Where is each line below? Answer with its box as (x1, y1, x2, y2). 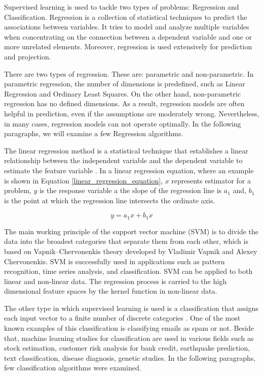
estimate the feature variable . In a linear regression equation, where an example (4, 165, 254, 175)
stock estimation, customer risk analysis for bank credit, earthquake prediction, (4, 342, 250, 353)
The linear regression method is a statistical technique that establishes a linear (4, 145, 248, 155)
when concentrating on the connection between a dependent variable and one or (4, 31, 252, 42)
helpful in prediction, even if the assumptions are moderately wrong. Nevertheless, (4, 108, 259, 118)
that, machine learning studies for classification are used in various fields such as (4, 332, 254, 343)
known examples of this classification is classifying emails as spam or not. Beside (4, 323, 254, 333)
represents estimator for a (171, 175, 251, 185)
